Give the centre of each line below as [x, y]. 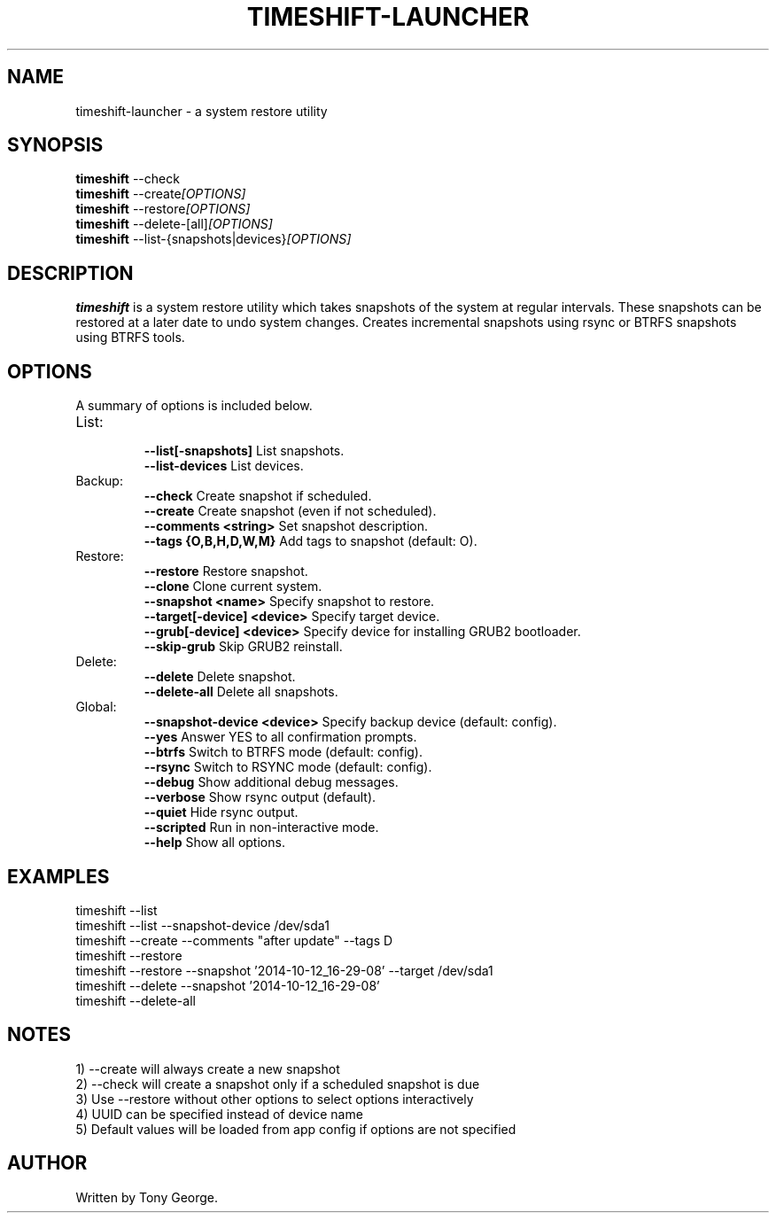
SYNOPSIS [55, 145]
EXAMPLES [58, 876]
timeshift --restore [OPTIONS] [163, 209]
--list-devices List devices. [224, 466]
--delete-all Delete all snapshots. [241, 692]
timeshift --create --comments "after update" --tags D [234, 940]
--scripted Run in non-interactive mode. [261, 828]
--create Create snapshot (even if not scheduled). [290, 511]
